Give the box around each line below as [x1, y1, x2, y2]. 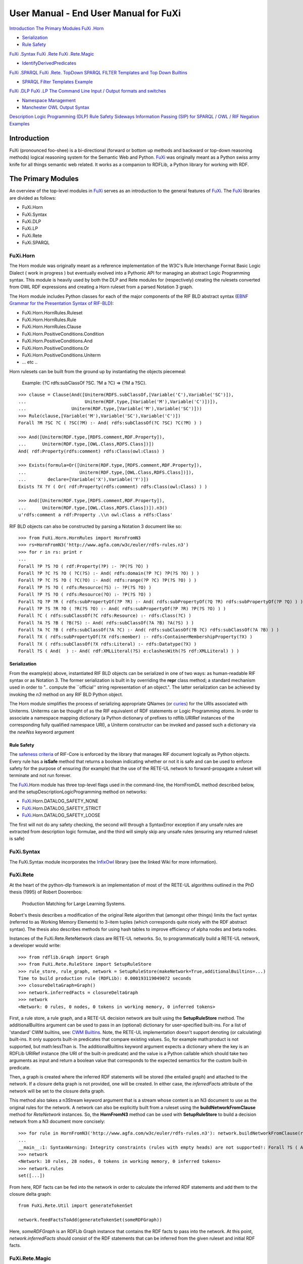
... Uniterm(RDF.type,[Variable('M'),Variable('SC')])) [18, 406, 202, 412]
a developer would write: [9, 942, 61, 949]
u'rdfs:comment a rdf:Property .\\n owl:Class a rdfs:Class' [18, 512, 173, 518]
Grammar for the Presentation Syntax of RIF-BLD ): [9, 300, 114, 306]
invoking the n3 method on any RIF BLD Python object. [9, 691, 123, 697]
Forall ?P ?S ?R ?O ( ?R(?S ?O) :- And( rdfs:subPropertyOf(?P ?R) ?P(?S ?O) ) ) [18, 606, 226, 611]
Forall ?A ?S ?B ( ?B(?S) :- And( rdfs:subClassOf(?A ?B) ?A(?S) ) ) [18, 620, 194, 625]
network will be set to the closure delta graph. [9, 1088, 105, 1094]
